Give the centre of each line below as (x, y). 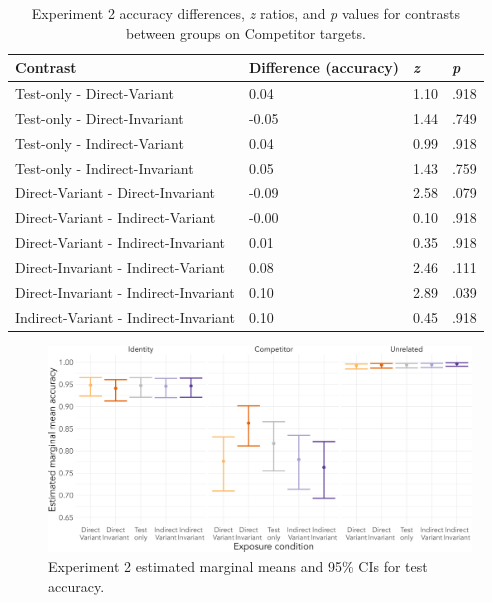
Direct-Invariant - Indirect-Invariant (125, 291)
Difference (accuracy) (324, 67)
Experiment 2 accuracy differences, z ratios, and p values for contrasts (246, 13)
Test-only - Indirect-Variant (99, 142)
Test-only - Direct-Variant (95, 93)
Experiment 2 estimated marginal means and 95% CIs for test (238, 565)
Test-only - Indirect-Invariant (104, 167)
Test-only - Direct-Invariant (99, 117)
